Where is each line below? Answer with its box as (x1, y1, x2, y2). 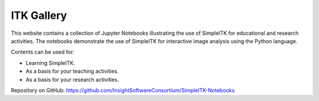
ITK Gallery (11, 9, 67, 22)
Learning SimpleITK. (25, 59, 76, 66)
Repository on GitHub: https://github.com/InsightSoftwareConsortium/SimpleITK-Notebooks (11, 86, 235, 94)
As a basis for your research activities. (25, 76, 119, 83)
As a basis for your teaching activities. (25, 68, 119, 75)
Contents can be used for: (11, 48, 75, 56)
